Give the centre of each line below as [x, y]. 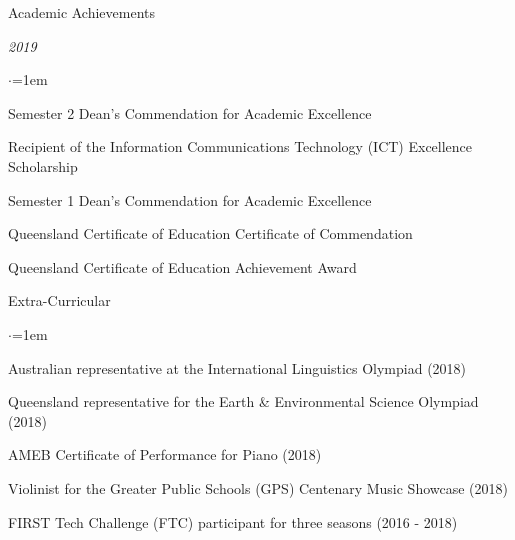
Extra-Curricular [59, 300]
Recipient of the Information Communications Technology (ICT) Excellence [240, 146]
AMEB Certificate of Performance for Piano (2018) [165, 454]
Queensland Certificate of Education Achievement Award [182, 266]
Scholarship [43, 165]
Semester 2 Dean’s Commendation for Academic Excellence [190, 112]
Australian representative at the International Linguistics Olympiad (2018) [237, 367]
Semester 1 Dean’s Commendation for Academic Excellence [190, 199]
